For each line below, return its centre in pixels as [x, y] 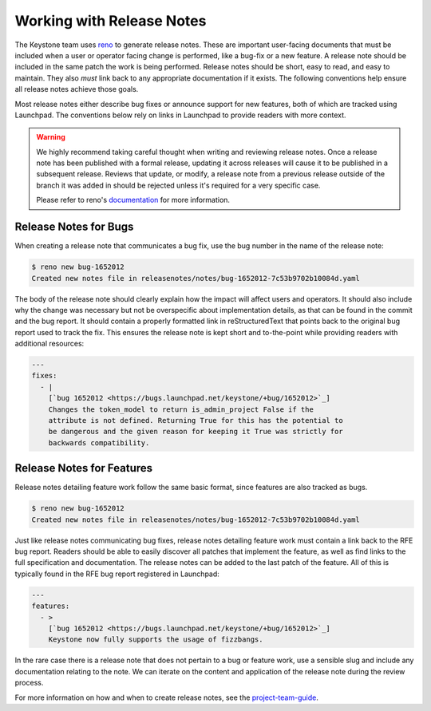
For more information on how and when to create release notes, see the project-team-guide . [166, 697]
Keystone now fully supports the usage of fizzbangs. [156, 640]
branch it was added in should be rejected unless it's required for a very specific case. [178, 185]
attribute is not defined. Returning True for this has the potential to [196, 420]
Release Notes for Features [84, 468]
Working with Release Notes [111, 21]
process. [29, 683]
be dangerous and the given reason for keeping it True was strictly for [196, 432]
